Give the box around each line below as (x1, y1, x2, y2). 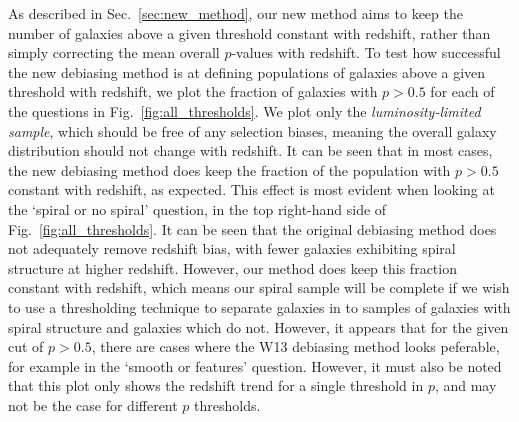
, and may (434, 375, 497, 396)
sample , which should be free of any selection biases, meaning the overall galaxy (8, 120, 497, 141)
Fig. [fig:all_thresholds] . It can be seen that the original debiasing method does (8, 218, 497, 239)
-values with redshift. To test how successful (231, 42, 501, 63)
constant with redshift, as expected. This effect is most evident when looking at (8, 179, 495, 200)
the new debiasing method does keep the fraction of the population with (8, 159, 451, 180)
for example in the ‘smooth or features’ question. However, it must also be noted (8, 355, 502, 376)
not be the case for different (8, 394, 178, 415)
